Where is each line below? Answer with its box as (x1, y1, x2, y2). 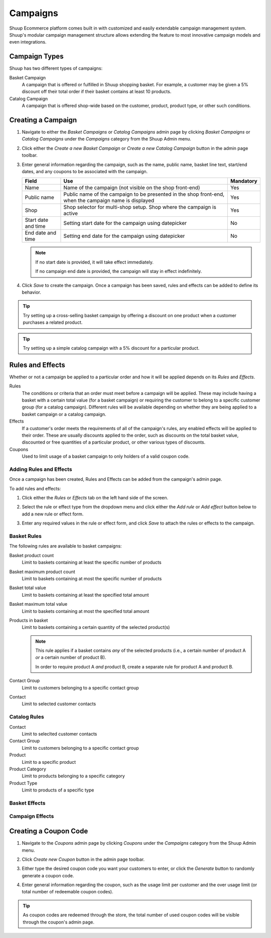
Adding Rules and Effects (9, 466, 72, 473)
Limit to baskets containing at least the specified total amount (22, 592, 149, 598)
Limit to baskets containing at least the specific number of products (22, 560, 162, 566)
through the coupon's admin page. (23, 919, 95, 925)
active (63, 210, 78, 217)
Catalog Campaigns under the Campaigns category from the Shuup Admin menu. (22, 136, 192, 142)
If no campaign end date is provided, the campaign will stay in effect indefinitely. (35, 269, 202, 275)
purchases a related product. (23, 319, 83, 326)
